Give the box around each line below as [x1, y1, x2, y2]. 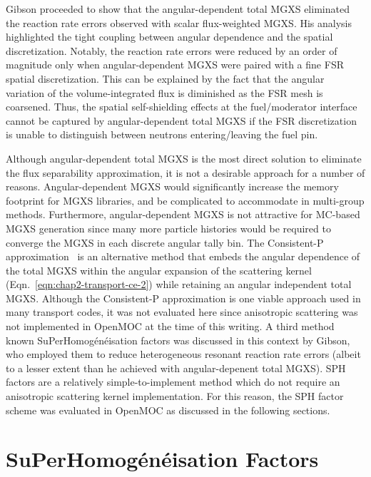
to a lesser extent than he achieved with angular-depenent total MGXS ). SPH [6, 360, 346, 375]
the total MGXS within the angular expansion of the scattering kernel [6, 262, 312, 277]
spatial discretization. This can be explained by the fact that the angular [6, 71, 325, 86]
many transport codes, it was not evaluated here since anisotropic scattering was [6, 304, 358, 319]
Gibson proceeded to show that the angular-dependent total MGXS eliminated [6, 1, 350, 16]
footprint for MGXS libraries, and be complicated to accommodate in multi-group [6, 193, 365, 207]
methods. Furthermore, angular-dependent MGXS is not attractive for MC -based [6, 207, 360, 222]
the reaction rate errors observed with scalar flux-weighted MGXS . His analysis [6, 15, 352, 30]
